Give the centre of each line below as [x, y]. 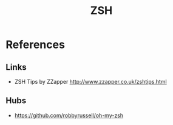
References [35, 45]
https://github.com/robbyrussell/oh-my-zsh [69, 115]
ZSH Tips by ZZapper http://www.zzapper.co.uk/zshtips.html [91, 82]
